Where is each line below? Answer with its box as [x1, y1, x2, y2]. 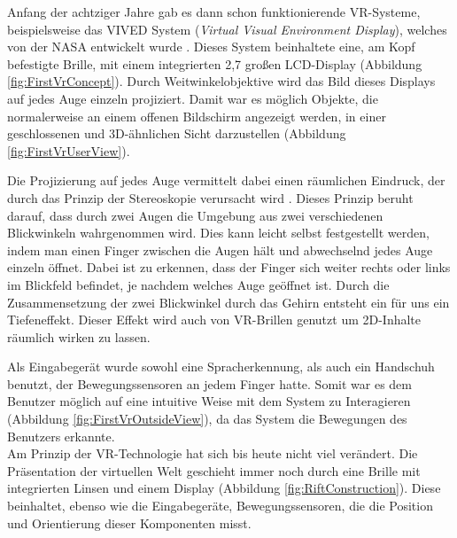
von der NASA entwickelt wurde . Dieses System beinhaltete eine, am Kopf [7, 37, 415, 56]
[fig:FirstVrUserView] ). [7, 141, 130, 160]
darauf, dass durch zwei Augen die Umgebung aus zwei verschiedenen [7, 206, 383, 224]
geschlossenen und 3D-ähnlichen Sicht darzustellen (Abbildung [7, 124, 346, 143]
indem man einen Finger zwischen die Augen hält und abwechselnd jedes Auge [7, 240, 433, 259]
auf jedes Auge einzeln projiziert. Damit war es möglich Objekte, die [7, 89, 378, 107]
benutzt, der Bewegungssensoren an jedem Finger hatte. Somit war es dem [7, 374, 412, 393]
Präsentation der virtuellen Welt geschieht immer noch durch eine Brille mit [7, 461, 421, 480]
